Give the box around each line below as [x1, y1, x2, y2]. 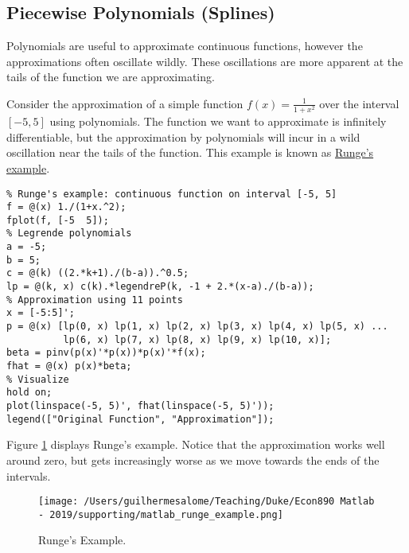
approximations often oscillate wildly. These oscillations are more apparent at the [6, 53, 403, 69]
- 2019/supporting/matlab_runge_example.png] [38, 508, 283, 520]
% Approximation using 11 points [6, 294, 183, 306]
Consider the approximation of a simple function [6, 95, 243, 111]
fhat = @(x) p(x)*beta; [6, 360, 132, 372]
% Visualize [6, 373, 69, 385]
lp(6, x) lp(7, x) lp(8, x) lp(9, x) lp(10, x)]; [63, 333, 332, 345]
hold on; [6, 387, 53, 399]
